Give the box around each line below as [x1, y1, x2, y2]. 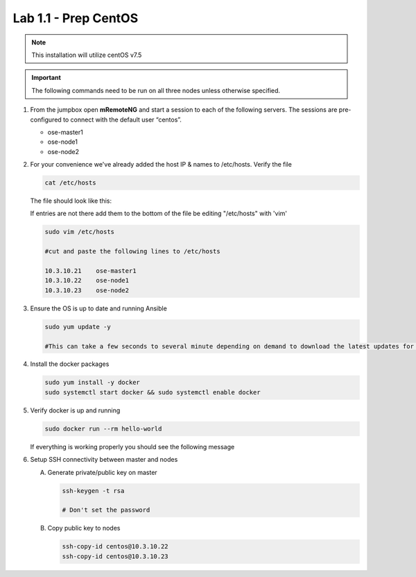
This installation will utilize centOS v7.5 [31, 51, 142, 59]
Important [31, 74, 62, 82]
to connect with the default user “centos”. [62, 115, 182, 124]
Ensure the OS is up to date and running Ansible [30, 304, 168, 312]
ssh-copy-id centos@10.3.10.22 [62, 542, 169, 551]
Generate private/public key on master [47, 468, 157, 476]
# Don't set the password [62, 506, 150, 514]
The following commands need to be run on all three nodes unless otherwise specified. [31, 86, 281, 94]
